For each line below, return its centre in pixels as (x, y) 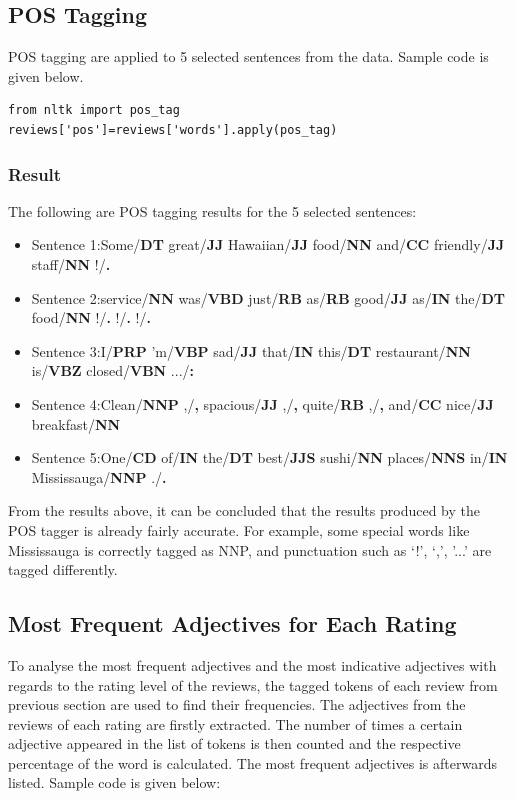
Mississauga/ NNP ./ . (99, 476)
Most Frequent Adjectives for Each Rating (232, 623)
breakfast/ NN (76, 423)
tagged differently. (63, 569)
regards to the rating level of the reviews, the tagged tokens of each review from (253, 684)
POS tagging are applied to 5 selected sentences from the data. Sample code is (248, 56)
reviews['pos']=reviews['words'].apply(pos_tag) (173, 129)
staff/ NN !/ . (71, 263)
